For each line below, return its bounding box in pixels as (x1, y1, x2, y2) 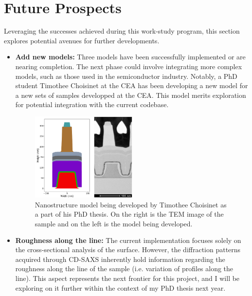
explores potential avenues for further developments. (4, 35, 160, 45)
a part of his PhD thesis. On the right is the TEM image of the (35, 209, 224, 219)
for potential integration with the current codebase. (15, 99, 169, 110)
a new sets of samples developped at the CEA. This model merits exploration (15, 90, 246, 100)
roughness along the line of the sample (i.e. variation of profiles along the (15, 263, 234, 274)
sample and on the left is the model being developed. (35, 219, 193, 229)
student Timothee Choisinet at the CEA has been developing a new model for (15, 80, 248, 91)
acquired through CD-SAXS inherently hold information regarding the (15, 254, 225, 264)
